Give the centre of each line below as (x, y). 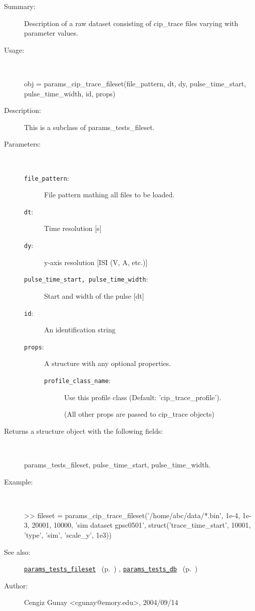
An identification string (80, 330)
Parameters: (23, 144)
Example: (19, 481)
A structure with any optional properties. (108, 363)
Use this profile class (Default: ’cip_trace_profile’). (143, 397)
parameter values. (51, 33)
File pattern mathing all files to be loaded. (109, 195)
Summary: (20, 6)
